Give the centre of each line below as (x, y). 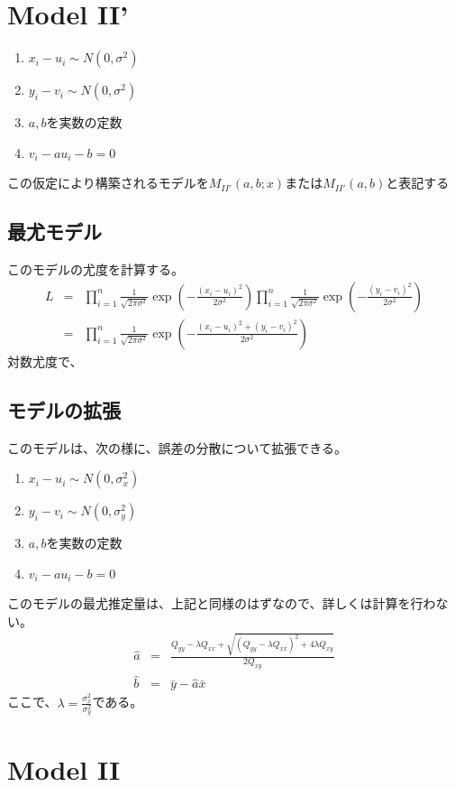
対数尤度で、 (45, 361)
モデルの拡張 (64, 409)
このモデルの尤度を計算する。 (96, 269)
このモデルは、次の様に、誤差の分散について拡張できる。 (177, 447)
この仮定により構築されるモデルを (108, 183)
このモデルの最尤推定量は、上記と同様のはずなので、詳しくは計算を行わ (222, 603)
